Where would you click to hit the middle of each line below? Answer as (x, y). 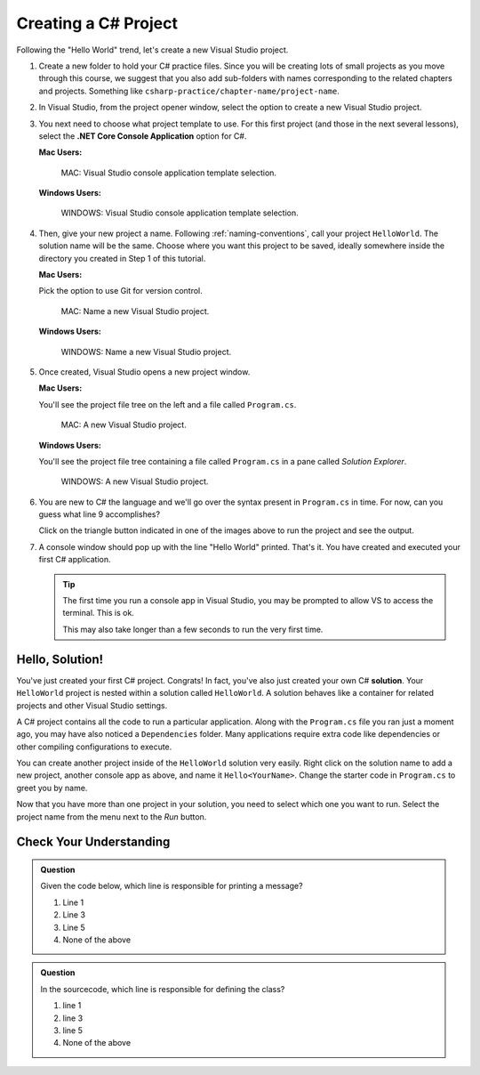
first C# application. (75, 560)
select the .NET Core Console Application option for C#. (143, 136)
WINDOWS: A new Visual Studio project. (135, 481)
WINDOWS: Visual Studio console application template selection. (180, 213)
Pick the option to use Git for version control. (121, 291)
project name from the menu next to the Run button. (112, 816)
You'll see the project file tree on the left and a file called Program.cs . (168, 404)
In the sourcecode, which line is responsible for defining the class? (163, 989)
